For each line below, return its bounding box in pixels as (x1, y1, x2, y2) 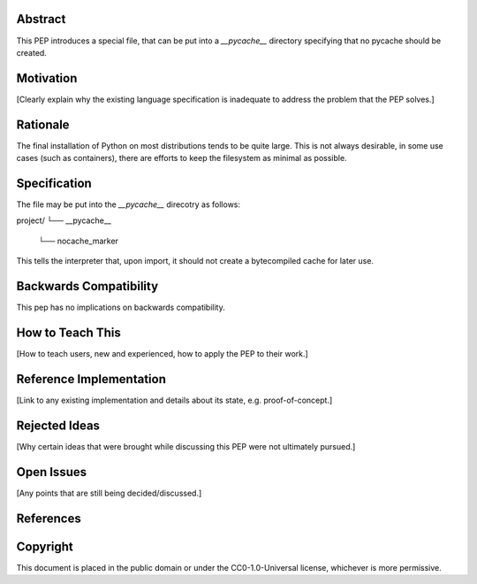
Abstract (16, 12, 66, 27)
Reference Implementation (16, 372, 167, 387)
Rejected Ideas (16, 418, 101, 433)
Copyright (16, 539, 74, 554)
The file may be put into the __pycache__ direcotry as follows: (16, 199, 241, 210)
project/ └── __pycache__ (16, 215, 112, 226)
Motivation (16, 71, 78, 86)
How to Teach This (16, 325, 121, 340)
